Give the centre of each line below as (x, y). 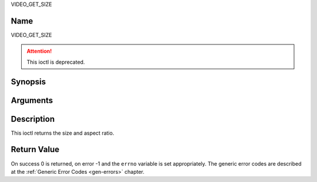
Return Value (35, 150)
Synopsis (28, 82)
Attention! (39, 51)
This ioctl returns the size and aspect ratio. (63, 133)
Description (33, 119)
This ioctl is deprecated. (56, 62)
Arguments (32, 100)
